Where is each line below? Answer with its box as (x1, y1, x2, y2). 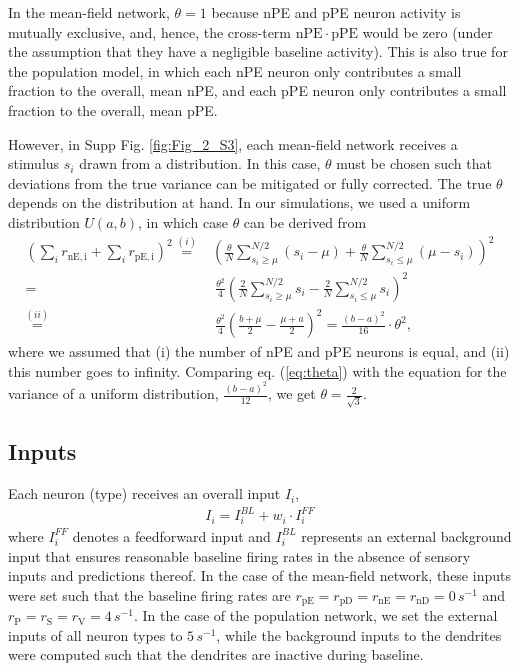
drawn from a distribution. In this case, (79, 153, 321, 174)
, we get (267, 383, 316, 404)
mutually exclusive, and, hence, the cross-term (8, 21, 292, 42)
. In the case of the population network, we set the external (134, 605, 498, 626)
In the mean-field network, (8, 2, 170, 22)
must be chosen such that (336, 153, 492, 174)
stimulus (8, 153, 60, 174)
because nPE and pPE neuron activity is (211, 2, 461, 22)
